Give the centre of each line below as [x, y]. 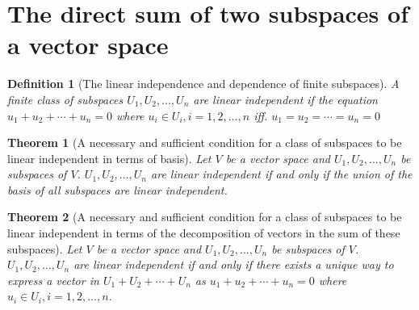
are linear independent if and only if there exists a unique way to [234, 264]
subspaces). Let [45, 248]
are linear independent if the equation [285, 99]
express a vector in [53, 280]
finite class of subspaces [65, 99]
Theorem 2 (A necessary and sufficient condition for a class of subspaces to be [205, 217]
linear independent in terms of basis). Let [109, 158]
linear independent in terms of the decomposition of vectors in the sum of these [204, 233]
